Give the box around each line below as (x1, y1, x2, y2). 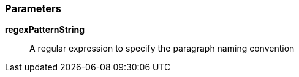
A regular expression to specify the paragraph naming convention (29, 43, 295, 54)
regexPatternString (5, 24, 85, 35)
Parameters (5, 2, 61, 15)
